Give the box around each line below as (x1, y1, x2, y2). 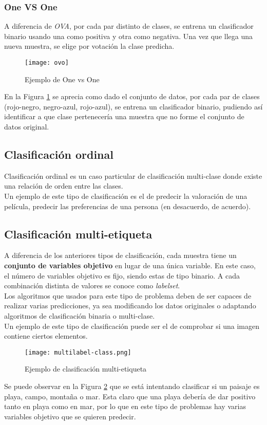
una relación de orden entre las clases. (4, 180, 123, 191)
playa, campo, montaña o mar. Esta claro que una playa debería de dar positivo (4, 391, 256, 401)
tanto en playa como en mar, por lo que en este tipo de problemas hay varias (4, 401, 246, 412)
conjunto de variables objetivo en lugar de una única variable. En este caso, (4, 260, 256, 270)
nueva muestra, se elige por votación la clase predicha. (4, 41, 175, 51)
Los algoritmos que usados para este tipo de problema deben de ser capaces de (4, 290, 252, 301)
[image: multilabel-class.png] (25, 348, 131, 356)
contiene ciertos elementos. (4, 330, 88, 341)
